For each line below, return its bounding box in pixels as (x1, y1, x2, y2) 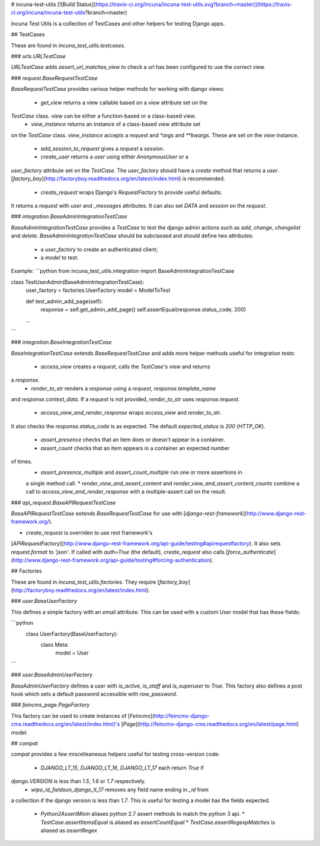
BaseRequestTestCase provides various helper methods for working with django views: (11, 85, 225, 93)
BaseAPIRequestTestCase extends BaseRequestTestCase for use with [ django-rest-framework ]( (11, 510, 247, 517)
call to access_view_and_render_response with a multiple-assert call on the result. (25, 488, 226, 495)
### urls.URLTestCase (11, 52, 66, 59)
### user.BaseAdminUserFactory (11, 671, 93, 679)
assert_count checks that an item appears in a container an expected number (40, 444, 230, 451)
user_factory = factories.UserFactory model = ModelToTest (25, 287, 171, 294)
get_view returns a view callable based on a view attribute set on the (40, 98, 207, 106)
